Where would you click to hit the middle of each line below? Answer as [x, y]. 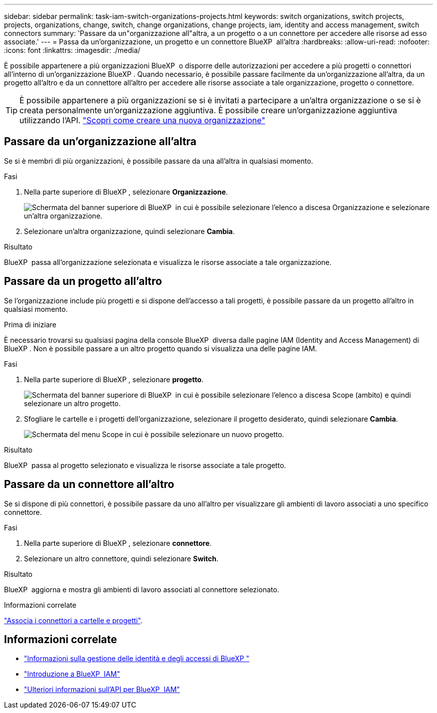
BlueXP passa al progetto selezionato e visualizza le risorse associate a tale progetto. [145, 465]
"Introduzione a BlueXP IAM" [72, 674]
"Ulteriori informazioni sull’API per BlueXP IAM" [102, 690]
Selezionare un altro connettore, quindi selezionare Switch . [121, 558]
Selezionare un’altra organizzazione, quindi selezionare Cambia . [129, 231]
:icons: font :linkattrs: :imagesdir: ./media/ [72, 50]
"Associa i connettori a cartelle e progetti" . [73, 620]
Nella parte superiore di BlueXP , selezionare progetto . [114, 379]
